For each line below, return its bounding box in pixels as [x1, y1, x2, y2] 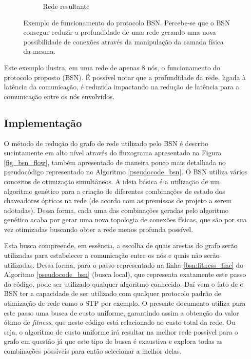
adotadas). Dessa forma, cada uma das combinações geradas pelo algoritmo [4, 205, 229, 215]
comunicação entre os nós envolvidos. [4, 91, 115, 101]
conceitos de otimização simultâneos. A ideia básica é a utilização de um [4, 176, 220, 186]
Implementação [4, 115, 82, 130]
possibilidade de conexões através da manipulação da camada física [23, 36, 224, 46]
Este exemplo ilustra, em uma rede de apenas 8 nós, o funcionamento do [4, 62, 220, 72]
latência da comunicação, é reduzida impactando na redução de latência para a [4, 82, 239, 92]
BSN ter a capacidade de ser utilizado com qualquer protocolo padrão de [4, 288, 221, 298]
